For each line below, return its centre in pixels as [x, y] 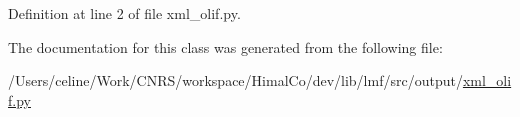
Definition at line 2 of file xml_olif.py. [124, 13]
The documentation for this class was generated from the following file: [225, 46]
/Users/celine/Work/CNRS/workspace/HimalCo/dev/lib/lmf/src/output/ [235, 80]
